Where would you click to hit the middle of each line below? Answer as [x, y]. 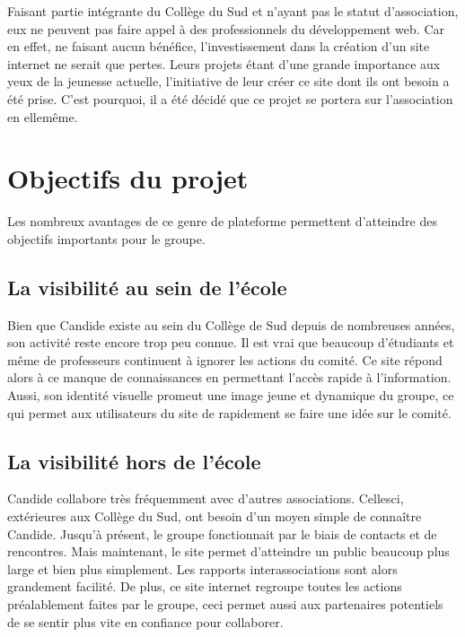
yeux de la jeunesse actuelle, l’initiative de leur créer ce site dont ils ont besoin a [228, 81]
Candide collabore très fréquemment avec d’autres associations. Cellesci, [206, 498]
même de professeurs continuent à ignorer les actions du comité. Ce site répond [225, 359]
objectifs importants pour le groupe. [106, 238]
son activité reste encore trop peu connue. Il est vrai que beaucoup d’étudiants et [231, 342]
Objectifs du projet [128, 178]
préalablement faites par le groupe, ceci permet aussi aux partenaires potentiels [225, 604]
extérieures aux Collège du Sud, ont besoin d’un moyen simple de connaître [215, 516]
